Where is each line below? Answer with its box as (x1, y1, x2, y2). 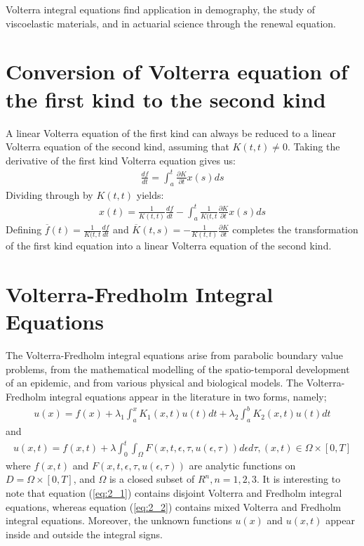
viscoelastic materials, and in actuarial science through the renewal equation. (6, 15, 337, 30)
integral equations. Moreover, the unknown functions (6, 513, 232, 528)
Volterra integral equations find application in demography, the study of (6, 2, 315, 16)
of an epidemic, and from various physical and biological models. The (6, 375, 304, 390)
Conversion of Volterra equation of (6, 57, 348, 86)
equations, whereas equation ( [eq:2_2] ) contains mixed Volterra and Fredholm (6, 499, 342, 514)
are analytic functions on (189, 457, 296, 472)
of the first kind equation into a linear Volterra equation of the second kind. (6, 238, 332, 253)
